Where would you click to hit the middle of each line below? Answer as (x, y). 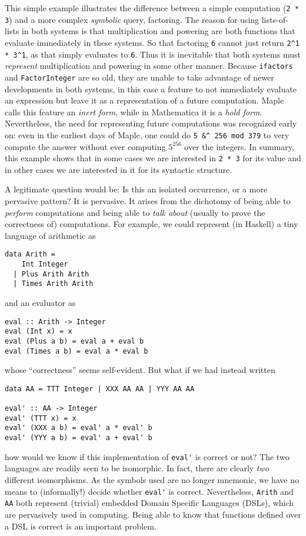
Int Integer (45, 264)
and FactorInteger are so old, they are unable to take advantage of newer (139, 77)
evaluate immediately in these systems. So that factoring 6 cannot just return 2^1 (152, 42)
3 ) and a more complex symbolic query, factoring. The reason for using (132, 19)
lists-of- (275, 19)
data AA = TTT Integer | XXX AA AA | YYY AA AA (100, 389)
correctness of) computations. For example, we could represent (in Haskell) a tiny (152, 224)
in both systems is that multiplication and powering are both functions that (158, 31)
